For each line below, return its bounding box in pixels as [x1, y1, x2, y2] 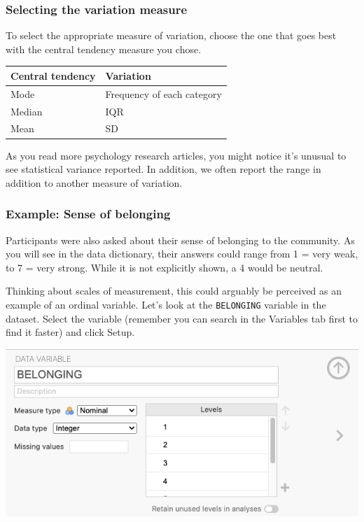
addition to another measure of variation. [6, 175, 183, 190]
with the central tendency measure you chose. [6, 41, 202, 56]
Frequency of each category [105, 86, 222, 101]
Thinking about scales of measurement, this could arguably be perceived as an [6, 283, 342, 298]
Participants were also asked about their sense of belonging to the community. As [6, 232, 355, 247]
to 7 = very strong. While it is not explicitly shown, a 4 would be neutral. [6, 260, 323, 274]
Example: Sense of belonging [6, 205, 171, 223]
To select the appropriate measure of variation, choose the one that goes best [6, 28, 337, 43]
